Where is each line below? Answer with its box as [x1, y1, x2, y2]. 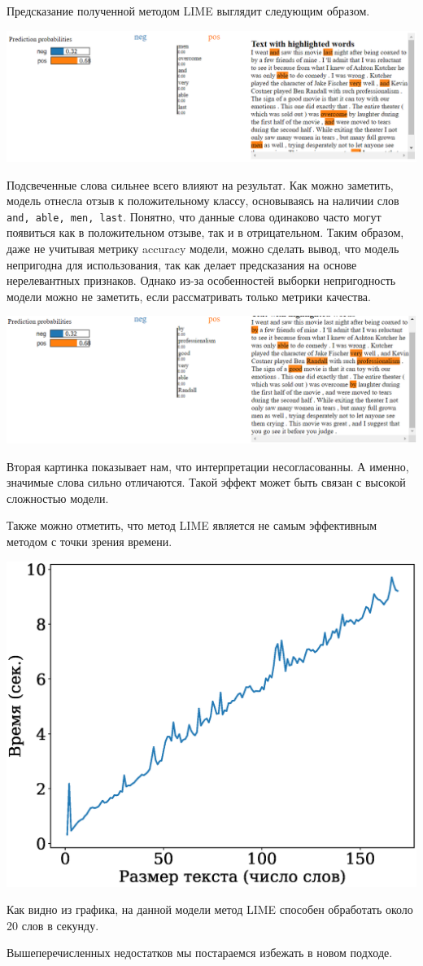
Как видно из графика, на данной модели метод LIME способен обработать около [7, 901, 413, 918]
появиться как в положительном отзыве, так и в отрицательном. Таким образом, [7, 224, 404, 241]
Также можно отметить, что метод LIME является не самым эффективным [7, 517, 377, 534]
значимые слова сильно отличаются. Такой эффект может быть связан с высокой [7, 474, 406, 491]
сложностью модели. [7, 489, 109, 506]
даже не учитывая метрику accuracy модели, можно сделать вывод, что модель [7, 240, 399, 257]
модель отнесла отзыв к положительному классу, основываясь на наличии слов [7, 192, 399, 209]
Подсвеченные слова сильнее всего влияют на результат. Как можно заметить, [7, 176, 394, 193]
